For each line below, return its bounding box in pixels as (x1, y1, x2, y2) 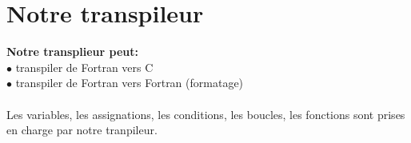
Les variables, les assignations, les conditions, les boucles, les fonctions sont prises (6, 105, 405, 122)
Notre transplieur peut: (6, 43, 138, 60)
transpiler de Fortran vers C (15, 58, 154, 75)
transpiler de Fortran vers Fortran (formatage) (15, 74, 244, 91)
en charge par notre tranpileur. (6, 121, 158, 138)
